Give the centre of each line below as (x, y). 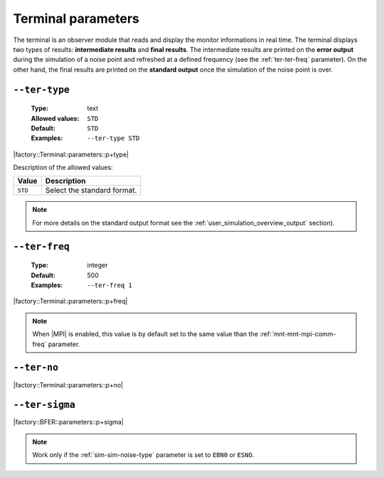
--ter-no (36, 368)
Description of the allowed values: (63, 168)
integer (97, 265)
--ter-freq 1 (110, 285)
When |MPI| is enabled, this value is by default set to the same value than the (145, 334)
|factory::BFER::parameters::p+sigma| (69, 422)
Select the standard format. (91, 191)
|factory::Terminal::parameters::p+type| (71, 154)
